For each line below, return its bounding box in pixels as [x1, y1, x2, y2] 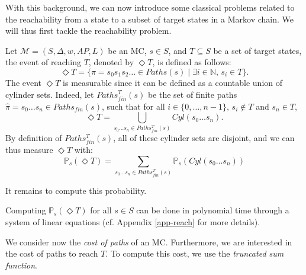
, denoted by [88, 56, 134, 68]
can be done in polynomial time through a [136, 204, 289, 216]
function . [5, 258, 37, 271]
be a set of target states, [213, 44, 302, 56]
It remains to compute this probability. [5, 184, 147, 196]
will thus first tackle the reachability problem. [5, 24, 172, 37]
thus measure [5, 143, 53, 156]
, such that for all [102, 100, 165, 112]
